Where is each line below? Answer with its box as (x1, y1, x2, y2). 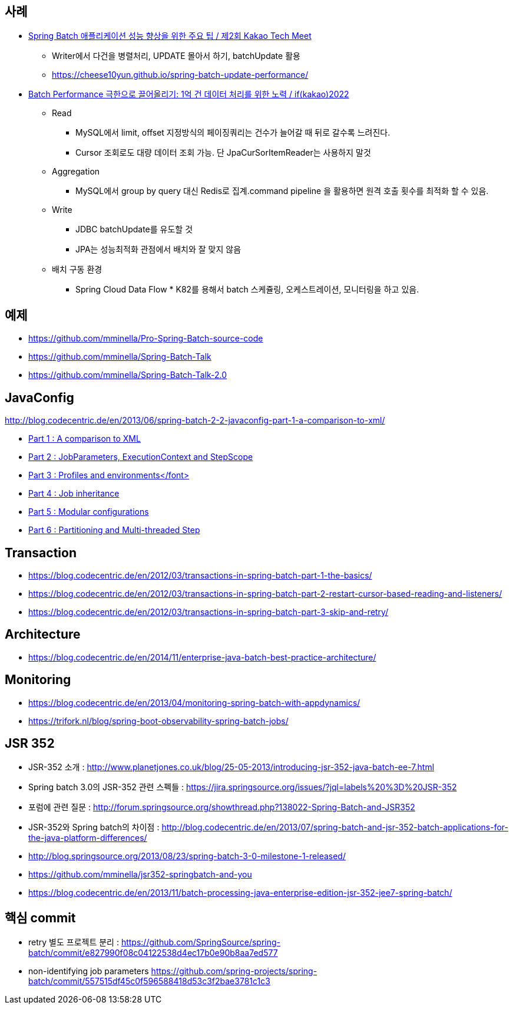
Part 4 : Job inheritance (28, 488, 120, 499)
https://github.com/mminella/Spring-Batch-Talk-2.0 (28, 370, 227, 380)
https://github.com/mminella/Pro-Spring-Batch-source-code (28, 333, 263, 344)
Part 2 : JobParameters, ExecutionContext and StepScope (28, 452, 253, 462)
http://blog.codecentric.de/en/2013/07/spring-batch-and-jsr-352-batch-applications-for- (161, 822, 508, 833)
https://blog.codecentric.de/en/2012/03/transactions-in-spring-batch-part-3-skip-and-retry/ (28, 606, 389, 617)
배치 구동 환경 (52, 264, 102, 275)
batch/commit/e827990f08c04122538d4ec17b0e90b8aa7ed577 (28, 948, 278, 958)
